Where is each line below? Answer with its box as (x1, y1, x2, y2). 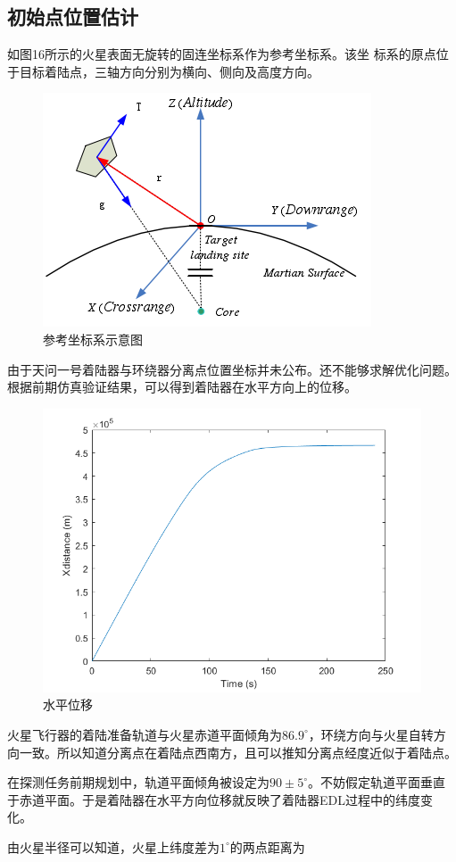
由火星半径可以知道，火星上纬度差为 (7, 837, 220, 856)
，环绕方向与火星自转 (308, 725, 434, 743)
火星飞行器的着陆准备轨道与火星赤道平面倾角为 (7, 725, 282, 743)
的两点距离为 (229, 837, 305, 856)
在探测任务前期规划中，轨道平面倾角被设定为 (7, 773, 269, 792)
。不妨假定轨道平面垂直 (307, 773, 445, 792)
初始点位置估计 (7, 3, 138, 30)
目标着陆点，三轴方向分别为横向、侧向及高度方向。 (19, 62, 319, 80)
